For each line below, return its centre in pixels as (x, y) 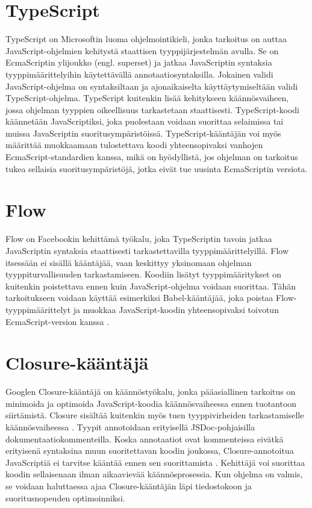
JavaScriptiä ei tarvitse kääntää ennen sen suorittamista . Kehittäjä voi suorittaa (155, 462)
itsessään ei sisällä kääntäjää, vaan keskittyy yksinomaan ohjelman (129, 262)
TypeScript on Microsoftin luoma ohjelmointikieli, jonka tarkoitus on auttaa (146, 39)
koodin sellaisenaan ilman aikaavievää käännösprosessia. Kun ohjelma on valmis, (154, 474)
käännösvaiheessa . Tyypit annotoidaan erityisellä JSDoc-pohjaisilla (130, 427)
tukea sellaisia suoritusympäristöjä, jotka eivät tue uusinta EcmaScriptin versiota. (157, 168)
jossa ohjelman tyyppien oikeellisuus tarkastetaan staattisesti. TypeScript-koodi (152, 109)
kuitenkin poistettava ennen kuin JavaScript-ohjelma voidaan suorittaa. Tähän (151, 286)
